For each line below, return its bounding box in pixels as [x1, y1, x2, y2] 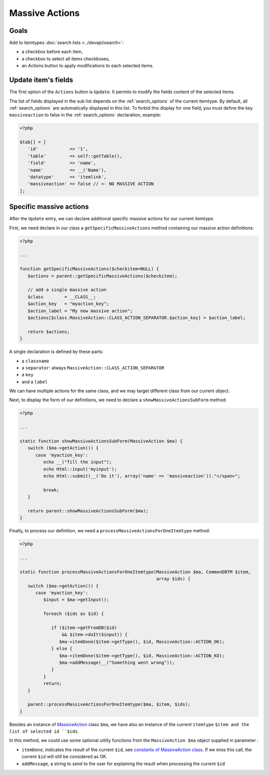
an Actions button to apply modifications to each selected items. [21, 63, 154, 69]
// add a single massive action [27, 287, 107, 293]
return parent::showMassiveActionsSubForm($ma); [27, 508, 149, 513]
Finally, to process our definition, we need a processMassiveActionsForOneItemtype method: [9, 528, 210, 534]
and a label [21, 379, 48, 385]
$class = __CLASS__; [27, 294, 97, 300]
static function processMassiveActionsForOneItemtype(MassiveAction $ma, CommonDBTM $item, [19, 569, 251, 575]
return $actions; [27, 329, 70, 334]
